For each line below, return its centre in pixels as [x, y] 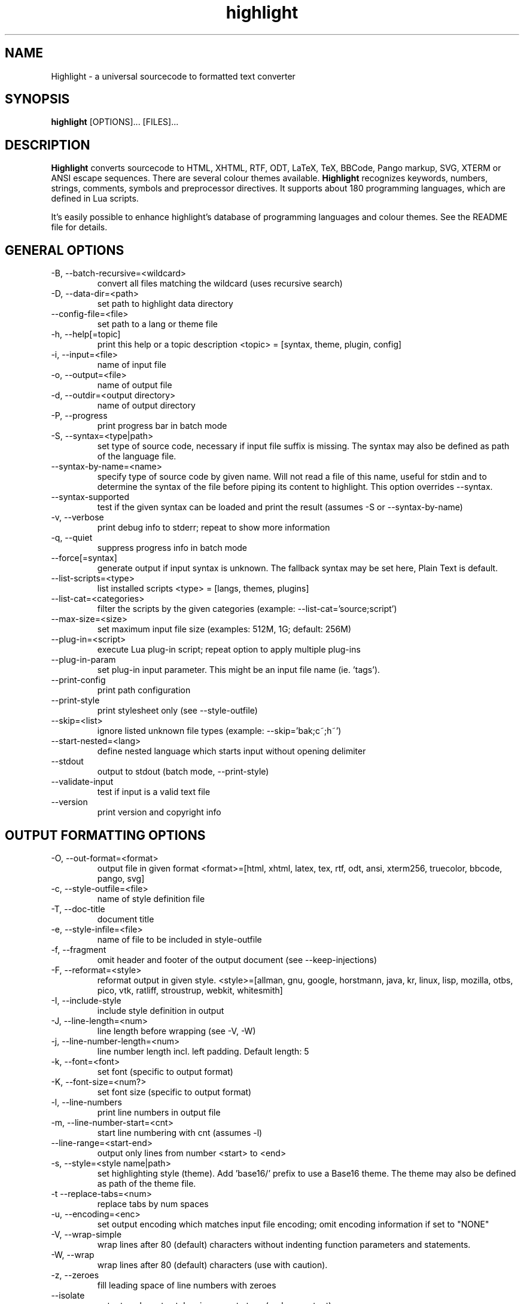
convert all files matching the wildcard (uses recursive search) [220, 284]
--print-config [78, 680]
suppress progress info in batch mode [172, 548]
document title [126, 919]
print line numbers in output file [159, 1112]
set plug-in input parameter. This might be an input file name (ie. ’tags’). [239, 670]
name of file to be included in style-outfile [179, 939]
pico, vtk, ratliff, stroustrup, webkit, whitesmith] [190, 990]
